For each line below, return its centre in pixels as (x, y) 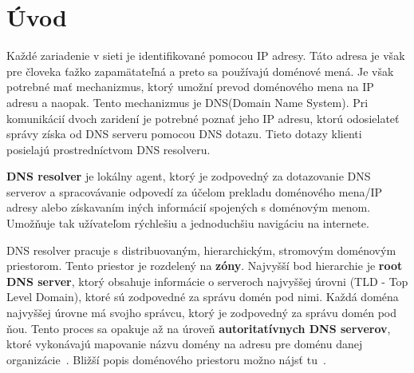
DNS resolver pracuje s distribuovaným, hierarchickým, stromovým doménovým (201, 250)
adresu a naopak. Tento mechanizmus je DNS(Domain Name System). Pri (187, 102)
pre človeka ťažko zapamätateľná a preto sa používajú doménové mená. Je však (200, 71)
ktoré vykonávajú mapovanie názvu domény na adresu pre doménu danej (185, 344)
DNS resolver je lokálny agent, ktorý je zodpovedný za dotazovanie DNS (189, 176)
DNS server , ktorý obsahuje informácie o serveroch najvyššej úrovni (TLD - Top (207, 281)
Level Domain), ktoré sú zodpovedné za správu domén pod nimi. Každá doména (203, 297)
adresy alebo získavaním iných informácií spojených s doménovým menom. (189, 207)
